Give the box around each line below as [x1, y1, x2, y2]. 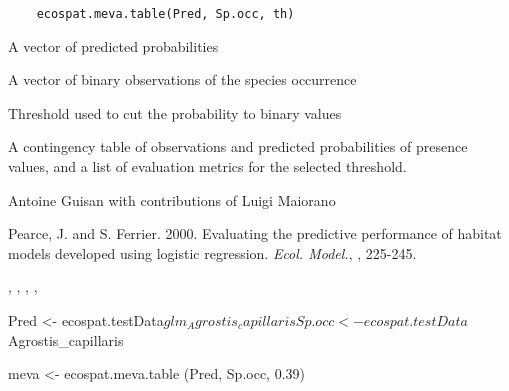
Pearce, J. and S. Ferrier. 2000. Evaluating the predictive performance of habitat [8, 223, 502, 244]
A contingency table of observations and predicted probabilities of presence [8, 136, 468, 157]
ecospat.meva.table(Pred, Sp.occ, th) [36, 7, 295, 21]
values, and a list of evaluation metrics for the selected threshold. [8, 156, 407, 177]
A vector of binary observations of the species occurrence [8, 69, 357, 90]
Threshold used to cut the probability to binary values [8, 102, 342, 123]
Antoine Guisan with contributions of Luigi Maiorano [8, 189, 336, 210]
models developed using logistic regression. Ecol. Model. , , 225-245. [8, 242, 417, 263]
